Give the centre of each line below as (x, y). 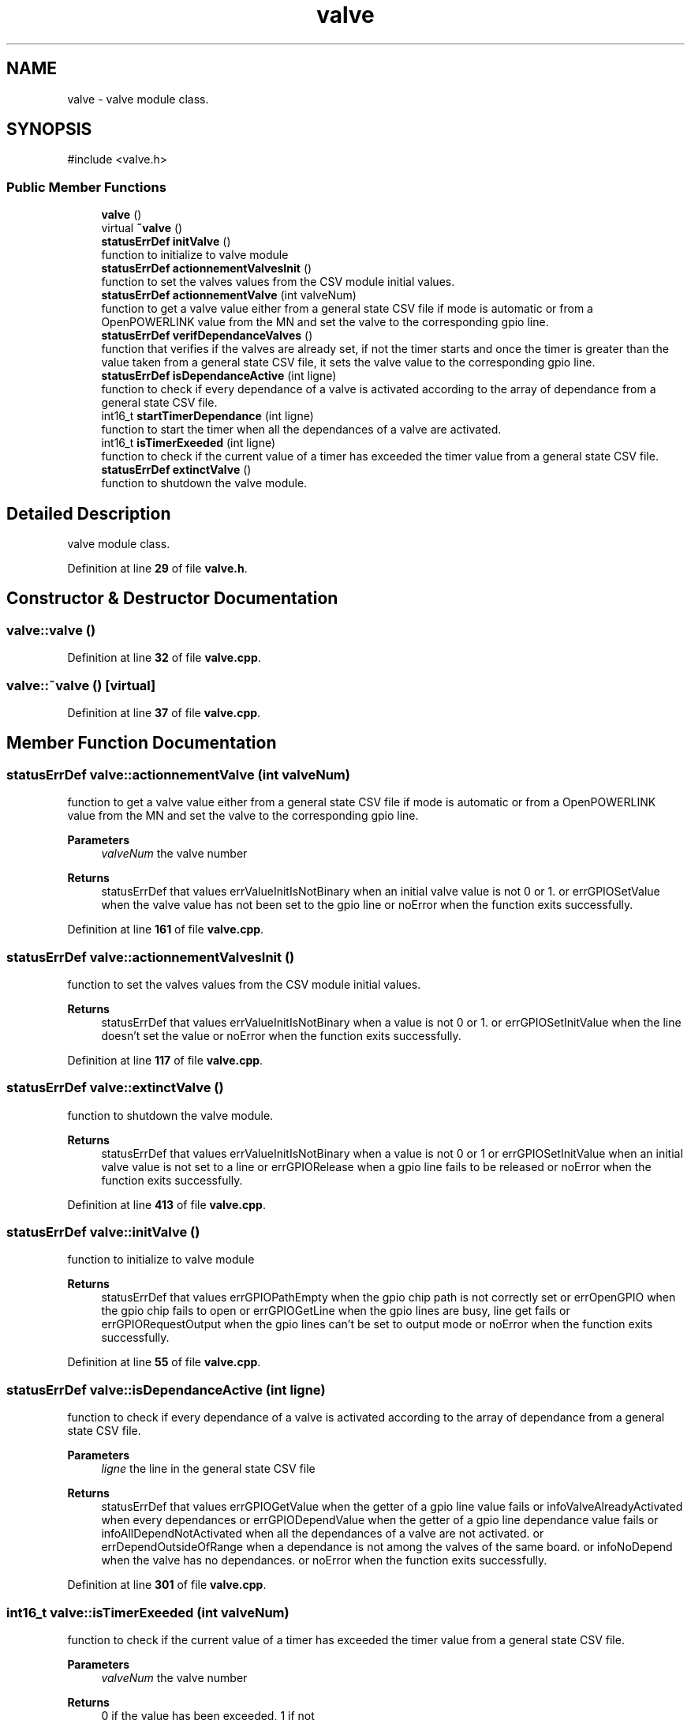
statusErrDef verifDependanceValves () (207, 336)
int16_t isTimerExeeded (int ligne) (189, 443)
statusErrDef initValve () (166, 242)
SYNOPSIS (49, 130)
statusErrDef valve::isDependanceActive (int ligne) (166, 1390)
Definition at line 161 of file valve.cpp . (166, 929)
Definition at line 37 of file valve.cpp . (164, 713)
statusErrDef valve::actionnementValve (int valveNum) (178, 774)
